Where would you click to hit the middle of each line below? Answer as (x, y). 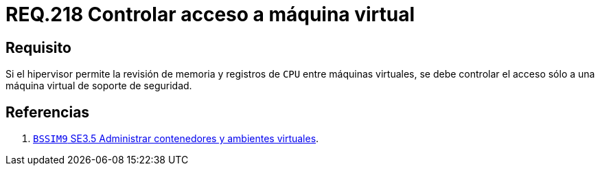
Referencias (48, 112)
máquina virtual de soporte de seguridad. (99, 86)
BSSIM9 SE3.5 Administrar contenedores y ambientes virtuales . (176, 139)
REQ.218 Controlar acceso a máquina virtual (210, 14)
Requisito (38, 47)
